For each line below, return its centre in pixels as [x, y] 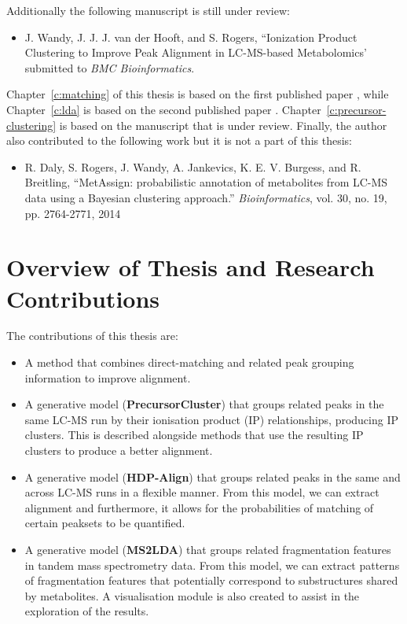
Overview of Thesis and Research [191, 267]
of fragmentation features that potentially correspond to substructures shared [211, 580]
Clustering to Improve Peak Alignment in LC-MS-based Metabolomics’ [196, 52]
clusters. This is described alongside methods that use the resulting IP [194, 435]
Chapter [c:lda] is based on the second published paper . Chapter [164, 109]
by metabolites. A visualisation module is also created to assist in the [192, 595]
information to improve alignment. [108, 377]
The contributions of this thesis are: [92, 336]
